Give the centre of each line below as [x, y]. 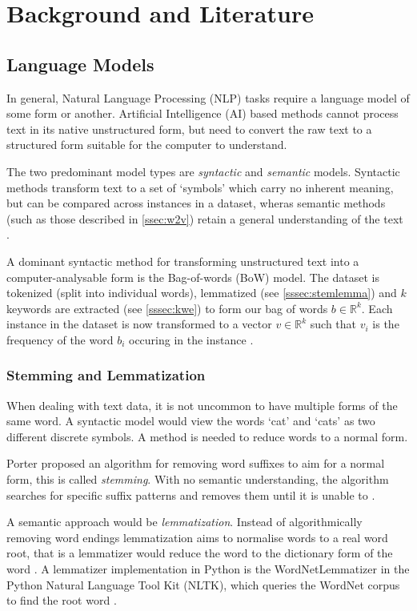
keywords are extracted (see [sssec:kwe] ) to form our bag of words [167, 308]
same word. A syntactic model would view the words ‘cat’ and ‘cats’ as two [191, 421]
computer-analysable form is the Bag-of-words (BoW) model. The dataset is [193, 277]
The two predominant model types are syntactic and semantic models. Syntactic [203, 171]
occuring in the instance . [191, 339]
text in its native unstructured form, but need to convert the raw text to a [189, 129]
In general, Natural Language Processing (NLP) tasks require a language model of [208, 97]
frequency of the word [60, 339]
